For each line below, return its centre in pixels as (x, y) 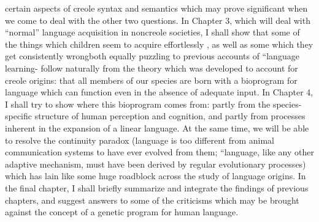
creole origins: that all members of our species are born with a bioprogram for (151, 80)
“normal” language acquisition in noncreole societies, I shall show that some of (152, 32)
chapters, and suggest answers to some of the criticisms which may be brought (152, 200)
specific (19, 116)
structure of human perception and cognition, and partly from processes (170, 116)
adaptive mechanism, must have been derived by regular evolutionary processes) (156, 164)
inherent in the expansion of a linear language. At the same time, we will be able (157, 128)
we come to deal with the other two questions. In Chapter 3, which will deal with (158, 20)
